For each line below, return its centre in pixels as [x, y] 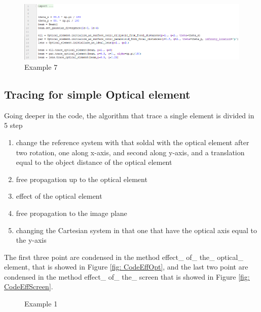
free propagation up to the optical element [82, 179]
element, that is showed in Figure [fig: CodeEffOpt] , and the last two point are [126, 267]
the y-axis [31, 240]
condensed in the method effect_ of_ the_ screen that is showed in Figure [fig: [127, 276]
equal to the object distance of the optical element [94, 162]
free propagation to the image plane [71, 213]
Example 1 [41, 304]
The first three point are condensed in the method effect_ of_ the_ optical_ [124, 257]
